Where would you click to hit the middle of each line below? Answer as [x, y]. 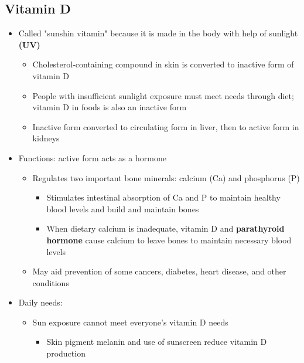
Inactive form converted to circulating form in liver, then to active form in [166, 126]
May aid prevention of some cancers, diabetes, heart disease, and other [159, 271]
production [66, 353]
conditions [51, 282]
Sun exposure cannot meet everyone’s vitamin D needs [130, 322]
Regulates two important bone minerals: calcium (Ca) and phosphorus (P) [166, 177]
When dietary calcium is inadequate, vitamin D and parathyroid [165, 228]
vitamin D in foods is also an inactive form [110, 107]
